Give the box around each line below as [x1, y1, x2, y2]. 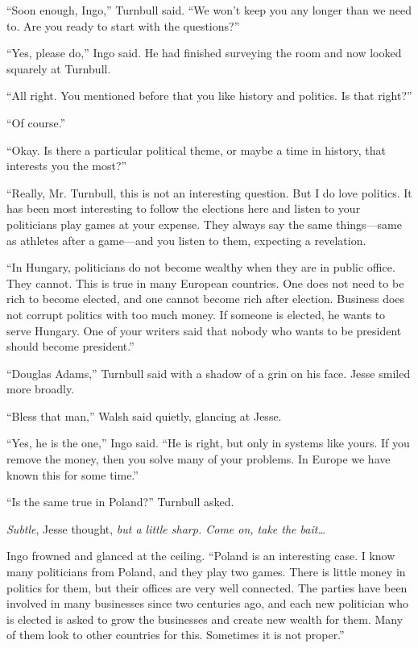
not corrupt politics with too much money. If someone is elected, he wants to [6, 305, 386, 322]
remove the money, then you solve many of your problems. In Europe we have [6, 451, 391, 467]
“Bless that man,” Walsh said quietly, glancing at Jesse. [6, 407, 282, 424]
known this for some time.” [6, 466, 139, 483]
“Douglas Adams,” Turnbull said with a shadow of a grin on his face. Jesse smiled [6, 364, 411, 381]
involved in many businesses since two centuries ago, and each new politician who [6, 595, 409, 612]
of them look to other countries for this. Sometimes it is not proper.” [6, 626, 345, 643]
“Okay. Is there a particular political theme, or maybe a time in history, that [6, 141, 386, 158]
